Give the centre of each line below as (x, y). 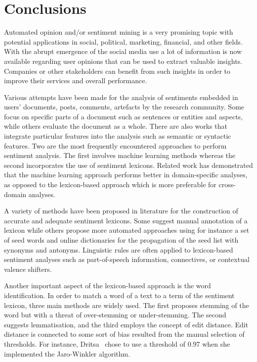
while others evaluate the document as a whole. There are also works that (116, 126)
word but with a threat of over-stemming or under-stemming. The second (115, 315)
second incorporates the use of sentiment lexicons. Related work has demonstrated (128, 165)
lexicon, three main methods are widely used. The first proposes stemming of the (127, 305)
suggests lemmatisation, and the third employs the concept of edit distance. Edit (126, 324)
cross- (227, 184)
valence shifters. (28, 269)
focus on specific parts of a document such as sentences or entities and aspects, (123, 116)
